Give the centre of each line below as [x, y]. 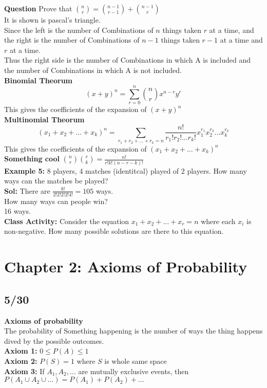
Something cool [32, 159]
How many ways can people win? [56, 201]
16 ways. [17, 211]
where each [218, 221]
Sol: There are [27, 190]
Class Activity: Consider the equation [67, 221]
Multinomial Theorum [44, 119]
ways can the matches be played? [56, 181]
